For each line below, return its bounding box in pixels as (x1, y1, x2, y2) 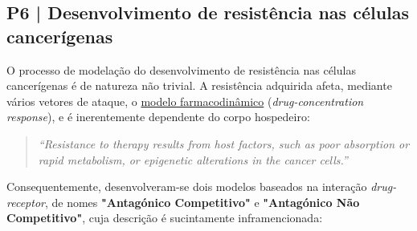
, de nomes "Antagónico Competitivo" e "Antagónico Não (44, 193, 360, 210)
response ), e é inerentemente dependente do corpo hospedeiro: (6, 108, 310, 125)
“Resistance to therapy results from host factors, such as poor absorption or (38, 135, 410, 152)
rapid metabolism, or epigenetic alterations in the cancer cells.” (38, 151, 348, 168)
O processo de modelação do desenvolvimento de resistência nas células (6, 61, 356, 78)
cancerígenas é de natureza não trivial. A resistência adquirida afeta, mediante (6, 77, 392, 94)
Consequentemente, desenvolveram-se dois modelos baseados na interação (6, 178, 367, 195)
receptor (6, 193, 45, 210)
